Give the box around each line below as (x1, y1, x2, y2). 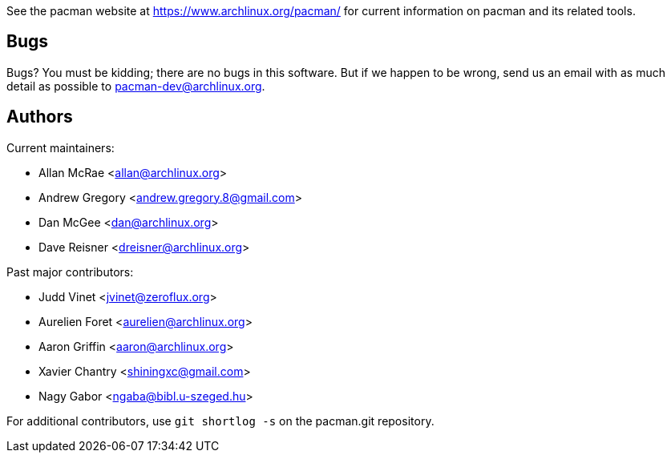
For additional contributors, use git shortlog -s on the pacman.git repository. (6, 413, 435, 428)
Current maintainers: (6, 140, 115, 155)
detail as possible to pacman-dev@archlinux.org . (6, 79, 265, 93)
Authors (6, 107, 73, 127)
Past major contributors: (6, 264, 134, 279)
